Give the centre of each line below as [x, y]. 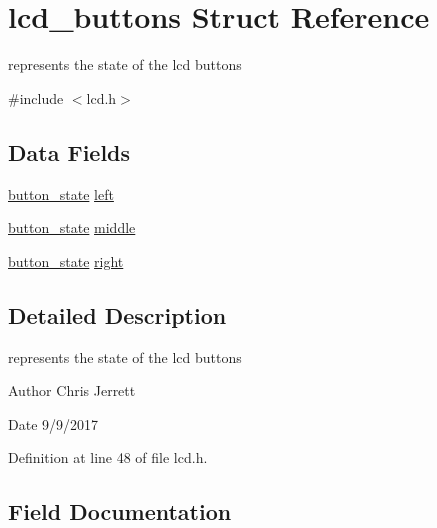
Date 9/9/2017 [53, 423]
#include [36, 97]
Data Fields [69, 151]
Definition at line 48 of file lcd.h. [108, 457]
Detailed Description [117, 314]
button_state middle [72, 227]
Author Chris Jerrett [72, 390]
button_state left [61, 193]
